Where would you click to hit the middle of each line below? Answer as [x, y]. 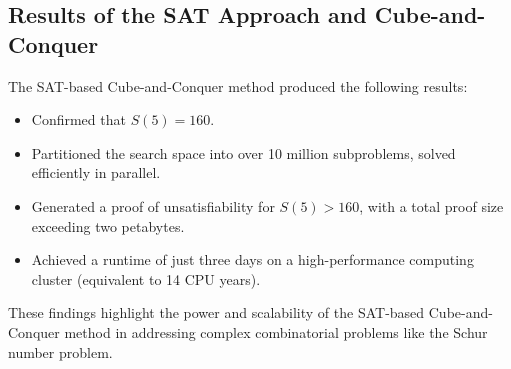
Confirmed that [78, 119]
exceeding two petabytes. [108, 225]
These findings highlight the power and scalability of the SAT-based [216, 312]
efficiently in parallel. [96, 172]
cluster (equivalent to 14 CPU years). [146, 278]
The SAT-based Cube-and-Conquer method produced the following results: [238, 85]
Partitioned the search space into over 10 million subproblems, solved [243, 152]
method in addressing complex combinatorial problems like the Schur [276, 331]
